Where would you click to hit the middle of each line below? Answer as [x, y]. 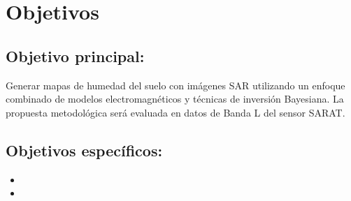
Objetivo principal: [75, 55]
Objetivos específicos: [84, 150]
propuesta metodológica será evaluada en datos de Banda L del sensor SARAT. [175, 112]
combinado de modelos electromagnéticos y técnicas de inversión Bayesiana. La [175, 99]
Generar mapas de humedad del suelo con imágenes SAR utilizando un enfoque [175, 85]
